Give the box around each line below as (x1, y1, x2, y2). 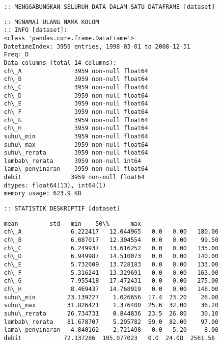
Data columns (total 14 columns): (4, 59, 117, 66)
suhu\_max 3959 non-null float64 (4, 141, 148, 148)
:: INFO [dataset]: (4, 26, 67, 34)
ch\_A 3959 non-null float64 (4, 67, 148, 75)
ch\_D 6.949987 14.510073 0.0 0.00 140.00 (4, 253, 219, 260)
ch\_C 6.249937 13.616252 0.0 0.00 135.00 (4, 244, 219, 252)
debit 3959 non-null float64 (4, 174, 145, 181)
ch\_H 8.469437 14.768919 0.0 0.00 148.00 (4, 286, 219, 292)
